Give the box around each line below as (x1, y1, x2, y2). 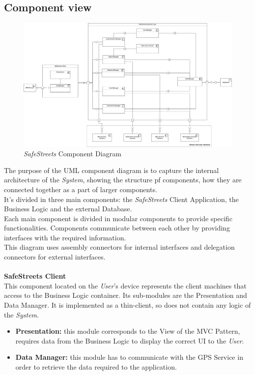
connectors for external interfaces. (4, 252, 106, 262)
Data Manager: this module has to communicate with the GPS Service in (15, 352, 243, 362)
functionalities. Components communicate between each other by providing (4, 223, 230, 233)
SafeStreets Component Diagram (24, 148, 121, 159)
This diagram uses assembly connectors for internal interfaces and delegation (4, 242, 235, 252)
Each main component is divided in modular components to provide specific (4, 213, 232, 223)
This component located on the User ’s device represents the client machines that (4, 280, 247, 290)
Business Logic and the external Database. (4, 203, 132, 214)
